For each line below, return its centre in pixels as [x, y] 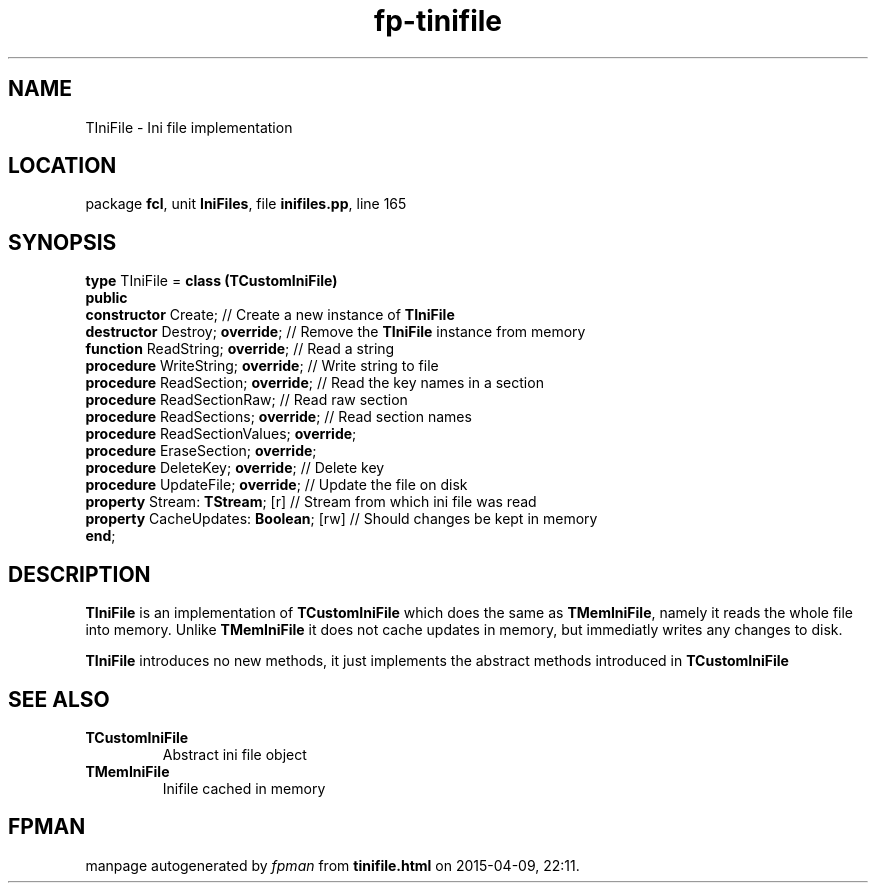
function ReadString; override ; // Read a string [240, 349]
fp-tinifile [438, 21]
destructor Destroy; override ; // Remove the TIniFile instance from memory [335, 332]
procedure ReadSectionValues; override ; [221, 434]
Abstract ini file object [234, 754]
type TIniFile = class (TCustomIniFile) [211, 281]
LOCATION [62, 166]
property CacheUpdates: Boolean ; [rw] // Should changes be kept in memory [341, 519]
